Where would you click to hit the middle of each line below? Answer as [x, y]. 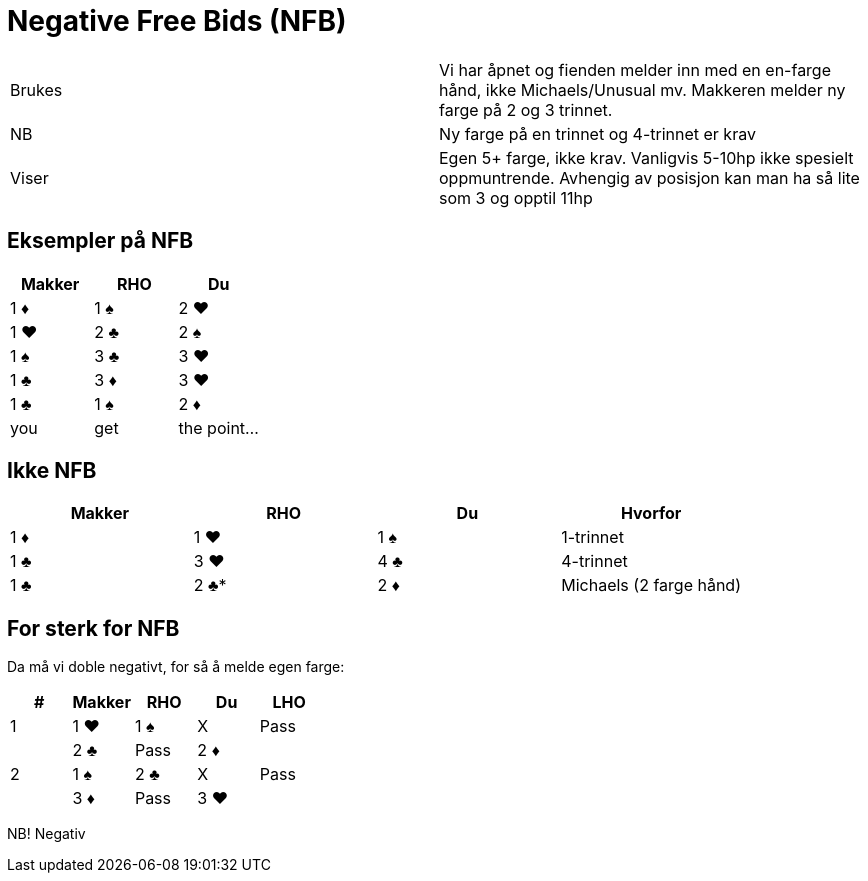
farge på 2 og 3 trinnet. [526, 109]
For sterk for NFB [93, 628]
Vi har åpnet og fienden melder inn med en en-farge [635, 69]
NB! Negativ [46, 834]
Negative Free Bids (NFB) [177, 21]
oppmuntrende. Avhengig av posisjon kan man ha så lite [649, 177]
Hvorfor [651, 513]
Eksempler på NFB [100, 241]
